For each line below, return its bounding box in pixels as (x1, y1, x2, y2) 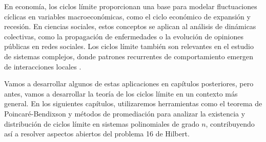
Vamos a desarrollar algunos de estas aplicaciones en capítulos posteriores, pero (4, 78, 254, 89)
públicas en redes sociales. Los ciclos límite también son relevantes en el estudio (4, 41, 254, 52)
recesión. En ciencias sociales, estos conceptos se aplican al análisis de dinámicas (4, 21, 256, 32)
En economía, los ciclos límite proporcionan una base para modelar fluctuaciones (4, 1, 257, 11)
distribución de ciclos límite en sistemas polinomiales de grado (4, 118, 199, 129)
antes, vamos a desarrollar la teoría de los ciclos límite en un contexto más (4, 88, 238, 99)
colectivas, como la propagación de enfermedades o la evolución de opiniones (4, 31, 243, 41)
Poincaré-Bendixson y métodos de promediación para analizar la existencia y (4, 108, 245, 119)
